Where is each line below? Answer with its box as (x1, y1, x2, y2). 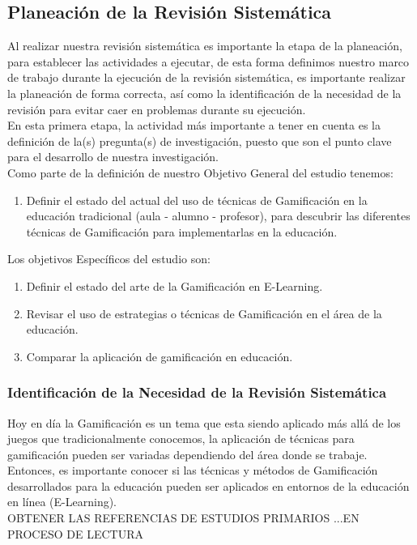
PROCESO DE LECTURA (7, 525, 144, 542)
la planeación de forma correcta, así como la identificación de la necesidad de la (7, 84, 402, 101)
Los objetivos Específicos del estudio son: (7, 250, 211, 267)
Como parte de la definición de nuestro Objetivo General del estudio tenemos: (7, 164, 394, 181)
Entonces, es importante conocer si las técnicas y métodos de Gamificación (7, 462, 378, 479)
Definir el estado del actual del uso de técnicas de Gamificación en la (26, 191, 368, 208)
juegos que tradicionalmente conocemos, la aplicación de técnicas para (7, 430, 355, 447)
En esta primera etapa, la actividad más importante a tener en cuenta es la (7, 117, 381, 134)
